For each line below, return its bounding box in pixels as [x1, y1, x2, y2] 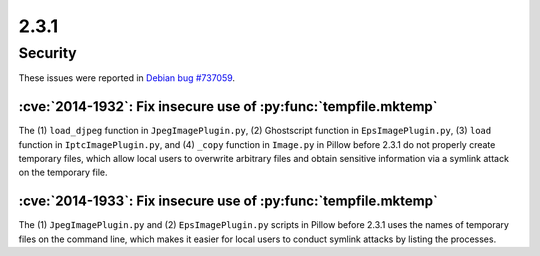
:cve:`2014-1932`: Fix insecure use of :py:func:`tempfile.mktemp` [18, 98, 439, 115]
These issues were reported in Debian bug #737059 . [18, 72, 235, 84]
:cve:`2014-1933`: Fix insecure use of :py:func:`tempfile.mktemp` [18, 193, 439, 210]
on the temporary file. [18, 166, 108, 179]
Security [18, 44, 77, 62]
